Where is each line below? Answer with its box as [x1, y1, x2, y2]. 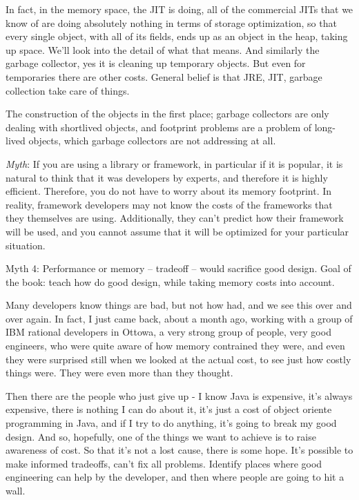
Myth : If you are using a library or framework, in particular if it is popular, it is [6, 156, 343, 171]
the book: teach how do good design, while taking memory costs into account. [6, 274, 335, 289]
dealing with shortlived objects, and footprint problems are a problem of [6, 119, 312, 134]
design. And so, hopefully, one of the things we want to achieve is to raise [6, 429, 316, 443]
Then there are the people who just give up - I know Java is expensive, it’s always [6, 388, 353, 403]
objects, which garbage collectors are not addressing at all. [28, 133, 276, 148]
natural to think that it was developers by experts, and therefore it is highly [6, 170, 328, 184]
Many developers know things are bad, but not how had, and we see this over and [6, 298, 352, 312]
